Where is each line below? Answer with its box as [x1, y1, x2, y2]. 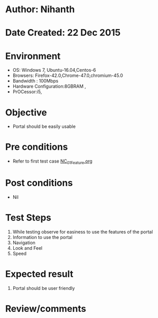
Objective [5, 107, 47, 118]
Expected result [5, 269, 74, 280]
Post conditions [5, 177, 73, 189]
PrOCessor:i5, [12, 89, 42, 95]
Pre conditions [5, 141, 68, 153]
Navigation [12, 240, 36, 246]
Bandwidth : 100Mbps [12, 78, 58, 84]
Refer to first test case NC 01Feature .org [12, 158, 92, 165]
